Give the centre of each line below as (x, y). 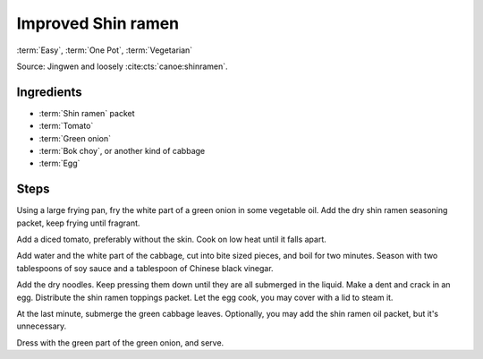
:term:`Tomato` (66, 126)
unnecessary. (42, 326)
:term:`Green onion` (75, 138)
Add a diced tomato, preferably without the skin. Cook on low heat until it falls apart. (171, 239)
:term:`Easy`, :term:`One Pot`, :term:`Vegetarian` (105, 50)
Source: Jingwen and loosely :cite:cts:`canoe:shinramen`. (122, 66)
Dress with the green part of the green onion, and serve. (120, 342)
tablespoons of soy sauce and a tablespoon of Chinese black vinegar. (145, 268)
